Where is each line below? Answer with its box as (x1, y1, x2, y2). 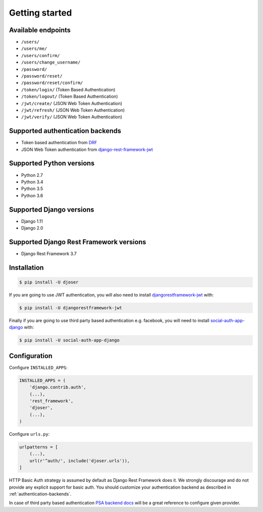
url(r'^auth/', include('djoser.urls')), (29, 458, 130, 464)
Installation (9, 263, 44, 272)
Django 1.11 (21, 218, 43, 224)
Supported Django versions (9, 205, 94, 213)
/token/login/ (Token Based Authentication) (21, 86, 115, 92)
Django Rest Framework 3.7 (21, 251, 77, 256)
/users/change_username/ (21, 60, 80, 65)
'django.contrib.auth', (29, 384, 86, 390)
